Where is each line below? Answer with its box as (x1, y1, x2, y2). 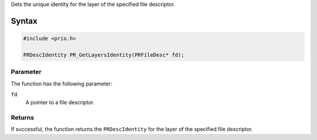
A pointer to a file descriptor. (25, 99, 95, 106)
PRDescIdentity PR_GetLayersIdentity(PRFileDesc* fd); (23, 52, 184, 58)
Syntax (11, 16, 38, 26)
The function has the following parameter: (11, 80, 113, 87)
